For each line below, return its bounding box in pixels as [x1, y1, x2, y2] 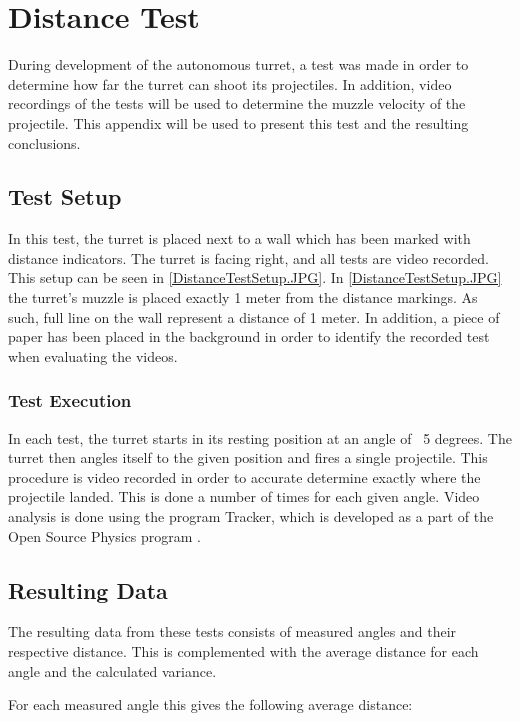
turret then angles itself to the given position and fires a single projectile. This [8, 447, 488, 468]
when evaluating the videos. [8, 345, 178, 366]
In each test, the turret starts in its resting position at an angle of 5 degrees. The [8, 427, 512, 448]
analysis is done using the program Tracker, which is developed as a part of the [8, 506, 494, 527]
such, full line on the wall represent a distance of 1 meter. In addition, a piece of [8, 306, 500, 327]
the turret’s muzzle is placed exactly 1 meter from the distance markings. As [8, 287, 478, 308]
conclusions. [8, 132, 81, 153]
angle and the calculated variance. [8, 660, 217, 681]
